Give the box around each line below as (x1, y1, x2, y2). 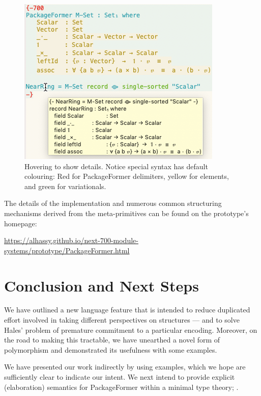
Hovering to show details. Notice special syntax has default (24, 161, 208, 171)
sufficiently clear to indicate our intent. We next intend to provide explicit (4, 372, 235, 382)
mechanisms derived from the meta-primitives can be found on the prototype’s (4, 207, 249, 218)
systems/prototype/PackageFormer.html (4, 245, 130, 255)
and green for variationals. (24, 180, 106, 191)
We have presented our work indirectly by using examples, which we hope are (4, 361, 246, 372)
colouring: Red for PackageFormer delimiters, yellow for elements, (24, 171, 229, 181)
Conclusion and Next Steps (4, 275, 199, 296)
